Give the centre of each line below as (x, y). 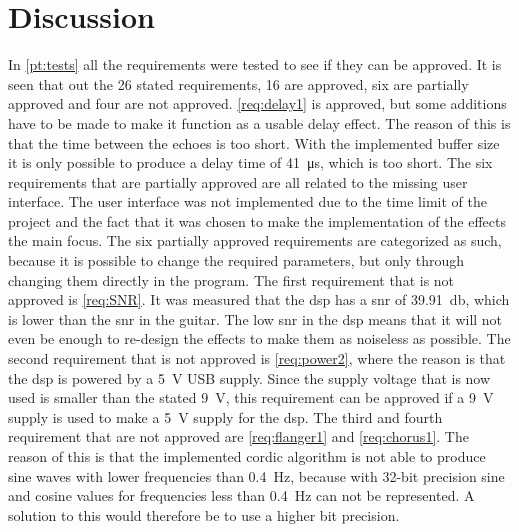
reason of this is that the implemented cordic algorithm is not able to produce (247, 456)
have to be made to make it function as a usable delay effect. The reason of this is (259, 122)
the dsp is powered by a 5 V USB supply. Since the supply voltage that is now (249, 377)
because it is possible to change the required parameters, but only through (236, 260)
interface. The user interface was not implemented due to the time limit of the (247, 201)
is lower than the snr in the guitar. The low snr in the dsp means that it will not (255, 318)
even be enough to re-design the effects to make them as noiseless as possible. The (259, 338)
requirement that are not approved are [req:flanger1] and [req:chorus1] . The (238, 436)
